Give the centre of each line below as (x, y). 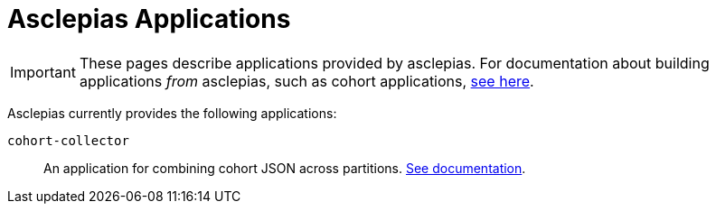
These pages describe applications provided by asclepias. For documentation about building (394, 63)
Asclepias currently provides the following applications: (172, 113)
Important (43, 72)
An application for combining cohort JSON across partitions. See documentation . (285, 168)
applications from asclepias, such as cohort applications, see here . (306, 81)
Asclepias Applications (149, 19)
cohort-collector (68, 140)
